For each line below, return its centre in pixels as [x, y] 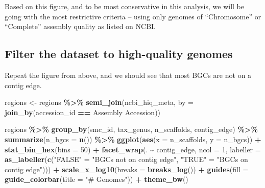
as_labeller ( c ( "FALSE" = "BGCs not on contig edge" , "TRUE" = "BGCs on [126, 159]
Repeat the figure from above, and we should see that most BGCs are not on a [128, 75]
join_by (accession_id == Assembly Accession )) [83, 112]
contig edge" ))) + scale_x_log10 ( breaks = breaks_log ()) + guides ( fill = [127, 169]
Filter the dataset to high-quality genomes [119, 54]
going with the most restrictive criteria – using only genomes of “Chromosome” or [133, 16]
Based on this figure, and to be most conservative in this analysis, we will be [124, 6]
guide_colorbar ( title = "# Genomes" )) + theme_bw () [97, 179]
